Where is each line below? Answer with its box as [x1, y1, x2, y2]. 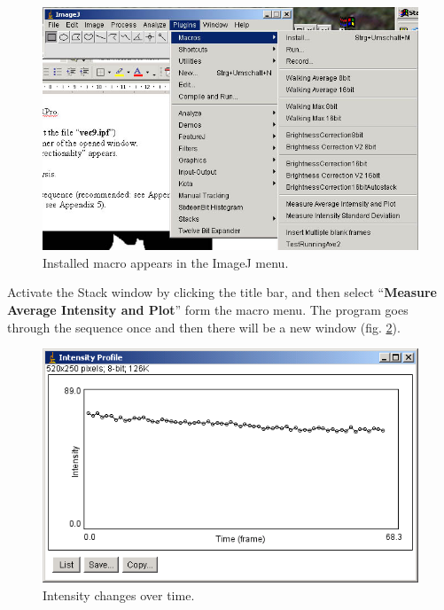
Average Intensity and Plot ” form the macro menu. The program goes [7, 301, 409, 319]
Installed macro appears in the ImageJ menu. [43, 253, 289, 271]
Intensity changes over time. [43, 585, 195, 604]
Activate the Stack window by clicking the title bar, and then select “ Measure [7, 283, 437, 301]
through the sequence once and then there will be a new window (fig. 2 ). [7, 317, 401, 336]
